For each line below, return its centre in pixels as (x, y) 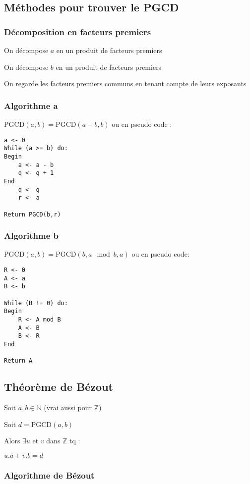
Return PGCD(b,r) (32, 214)
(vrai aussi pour (68, 407)
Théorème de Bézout (59, 387)
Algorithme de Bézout (49, 475)
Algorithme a (31, 105)
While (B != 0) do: (36, 303)
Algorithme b (31, 236)
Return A (18, 361)
